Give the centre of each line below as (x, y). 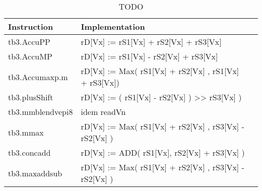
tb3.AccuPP (29, 42)
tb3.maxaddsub (35, 173)
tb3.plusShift (31, 97)
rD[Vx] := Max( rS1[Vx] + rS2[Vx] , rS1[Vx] (160, 71)
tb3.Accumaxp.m (38, 77)
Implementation (113, 26)
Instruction (31, 26)
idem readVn (103, 112)
